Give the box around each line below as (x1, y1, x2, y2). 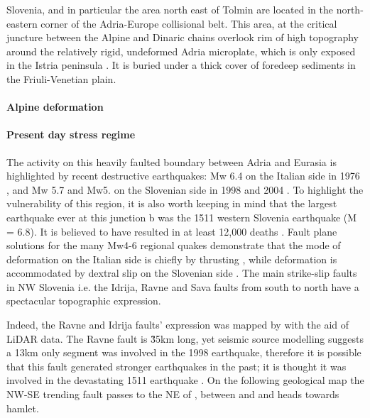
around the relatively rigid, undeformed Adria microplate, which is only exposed (6, 43, 356, 58)
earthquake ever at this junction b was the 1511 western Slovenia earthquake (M (6, 209, 357, 224)
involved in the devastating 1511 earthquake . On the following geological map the (6, 373, 364, 387)
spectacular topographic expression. (6, 293, 161, 308)
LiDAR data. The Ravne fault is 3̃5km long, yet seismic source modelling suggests (6, 331, 364, 346)
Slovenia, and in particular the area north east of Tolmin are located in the (6, 2, 333, 16)
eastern (6, 16, 38, 31)
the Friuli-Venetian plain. (6, 71, 116, 86)
